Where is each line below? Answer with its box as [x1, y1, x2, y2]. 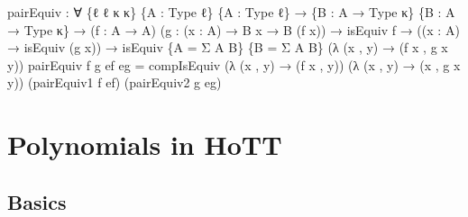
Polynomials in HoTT [7, 126, 282, 163]
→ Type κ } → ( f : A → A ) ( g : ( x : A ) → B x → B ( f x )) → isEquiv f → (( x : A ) [7, 20, 460, 39]
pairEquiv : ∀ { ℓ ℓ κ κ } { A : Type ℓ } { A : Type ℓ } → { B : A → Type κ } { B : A [7, 3, 455, 21]
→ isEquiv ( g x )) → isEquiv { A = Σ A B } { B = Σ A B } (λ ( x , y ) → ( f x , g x [7, 38, 448, 57]
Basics [7, 187, 67, 215]
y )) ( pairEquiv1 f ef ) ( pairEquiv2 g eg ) [7, 73, 222, 92]
